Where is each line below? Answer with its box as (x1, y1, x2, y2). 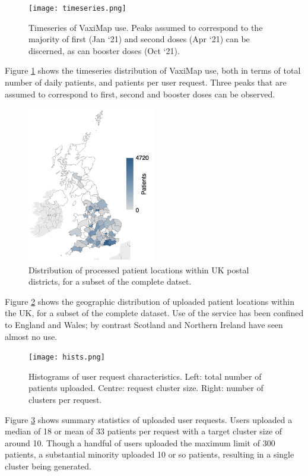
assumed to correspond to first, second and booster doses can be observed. (5, 87, 275, 100)
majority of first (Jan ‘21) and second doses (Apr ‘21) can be (28, 33, 250, 45)
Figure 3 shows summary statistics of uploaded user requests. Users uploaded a (5, 413, 293, 425)
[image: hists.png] (28, 353, 105, 362)
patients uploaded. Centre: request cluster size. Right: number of (28, 382, 263, 394)
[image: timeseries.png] (28, 4, 126, 12)
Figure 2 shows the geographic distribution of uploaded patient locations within (5, 295, 294, 307)
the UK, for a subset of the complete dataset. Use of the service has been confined (5, 307, 304, 319)
